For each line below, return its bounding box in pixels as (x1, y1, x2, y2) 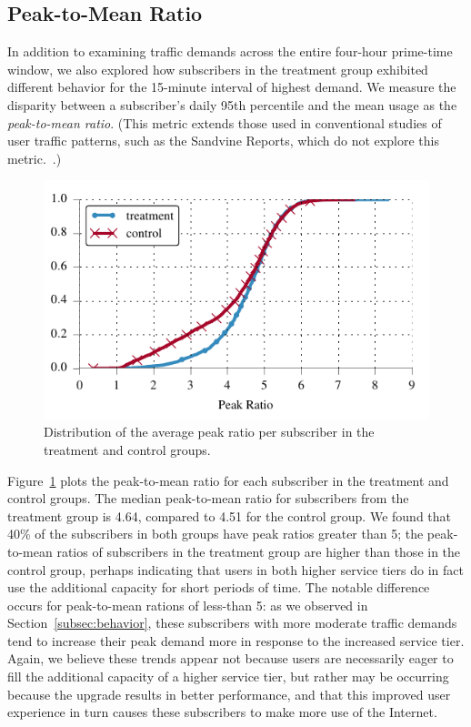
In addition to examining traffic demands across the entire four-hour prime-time (7, 42, 453, 61)
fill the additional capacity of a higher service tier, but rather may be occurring (7, 667, 449, 686)
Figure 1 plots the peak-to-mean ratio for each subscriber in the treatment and (7, 470, 449, 490)
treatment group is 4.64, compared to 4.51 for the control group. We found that (7, 506, 452, 525)
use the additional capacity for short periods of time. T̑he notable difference (7, 578, 430, 597)
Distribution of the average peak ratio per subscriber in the (44, 422, 375, 441)
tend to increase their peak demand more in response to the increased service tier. (7, 631, 465, 650)
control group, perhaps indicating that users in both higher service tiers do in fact (7, 560, 464, 579)
